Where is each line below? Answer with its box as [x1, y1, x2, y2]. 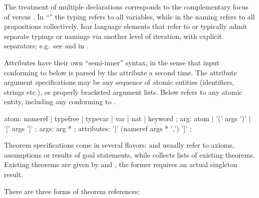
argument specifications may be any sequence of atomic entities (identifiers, [4, 77, 235, 87]
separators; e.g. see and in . [4, 40, 89, 51]
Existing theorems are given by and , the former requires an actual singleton [4, 159, 238, 170]
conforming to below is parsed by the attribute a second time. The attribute [4, 67, 237, 77]
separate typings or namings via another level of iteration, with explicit [4, 30, 222, 41]
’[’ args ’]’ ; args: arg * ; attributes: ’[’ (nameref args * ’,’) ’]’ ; [4, 123, 192, 133]
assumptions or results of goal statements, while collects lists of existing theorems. [4, 149, 255, 160]
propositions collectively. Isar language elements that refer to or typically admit [4, 21, 248, 31]
